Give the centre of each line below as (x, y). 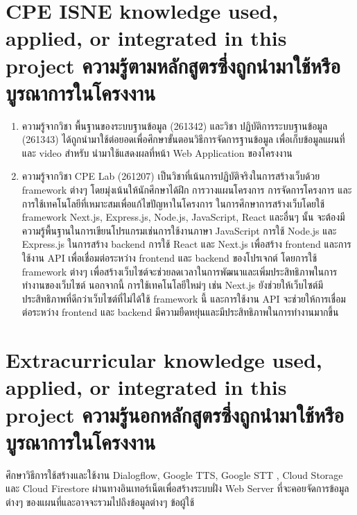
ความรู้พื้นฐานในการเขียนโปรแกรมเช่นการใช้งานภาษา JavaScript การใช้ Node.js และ (179, 230)
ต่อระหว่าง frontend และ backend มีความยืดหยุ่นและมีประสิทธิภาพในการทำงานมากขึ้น (180, 312)
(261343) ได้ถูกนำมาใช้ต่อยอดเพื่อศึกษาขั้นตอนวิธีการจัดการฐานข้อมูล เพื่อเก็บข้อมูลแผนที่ (183, 139)
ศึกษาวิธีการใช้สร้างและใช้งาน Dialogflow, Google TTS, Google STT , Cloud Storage (174, 474)
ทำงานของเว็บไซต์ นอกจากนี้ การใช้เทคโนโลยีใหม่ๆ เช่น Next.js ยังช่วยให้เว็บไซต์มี (172, 285)
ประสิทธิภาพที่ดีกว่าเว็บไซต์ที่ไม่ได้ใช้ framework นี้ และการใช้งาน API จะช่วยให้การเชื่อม (184, 298)
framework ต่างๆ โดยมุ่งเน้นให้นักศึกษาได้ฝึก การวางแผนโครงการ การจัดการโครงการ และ (187, 190)
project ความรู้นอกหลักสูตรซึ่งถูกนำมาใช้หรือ (175, 414)
